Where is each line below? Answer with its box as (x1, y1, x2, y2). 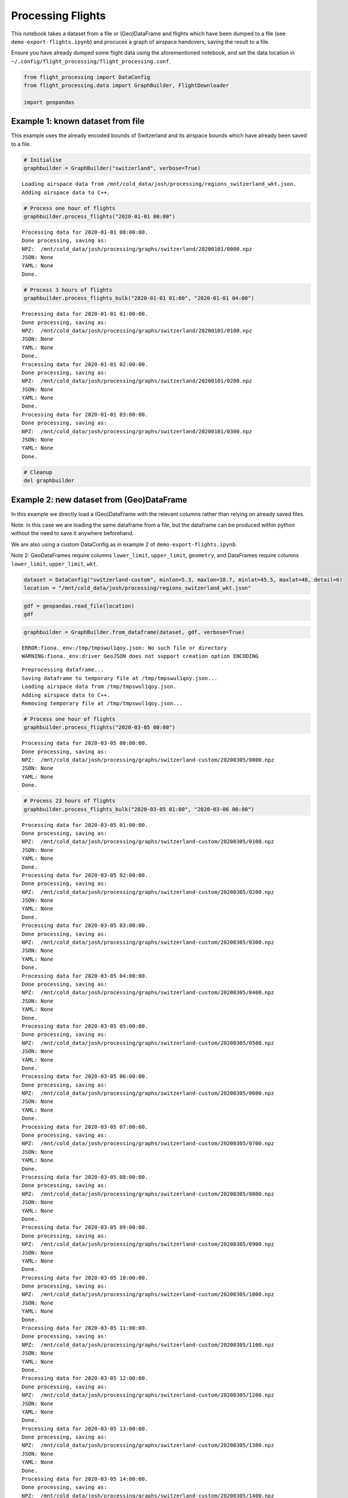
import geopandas (23, 99, 75, 105)
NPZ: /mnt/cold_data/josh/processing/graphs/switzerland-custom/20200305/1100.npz (22, 1341, 275, 1348)
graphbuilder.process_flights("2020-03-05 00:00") (23, 724, 176, 731)
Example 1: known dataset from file (11, 116, 145, 126)
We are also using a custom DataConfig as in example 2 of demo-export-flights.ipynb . (11, 540, 238, 548)
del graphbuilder (23, 477, 75, 484)
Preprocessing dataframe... (22, 666, 104, 674)
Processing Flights (11, 9, 106, 22)
